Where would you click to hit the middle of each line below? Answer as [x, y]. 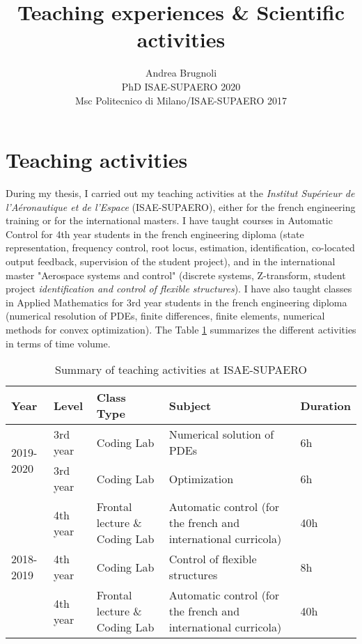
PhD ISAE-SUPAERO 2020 [181, 86]
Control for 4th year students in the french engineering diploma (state [155, 234]
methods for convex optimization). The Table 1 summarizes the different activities [181, 329]
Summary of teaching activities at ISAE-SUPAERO [181, 370]
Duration [325, 405]
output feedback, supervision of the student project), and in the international [171, 261]
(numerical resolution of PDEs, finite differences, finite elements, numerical [165, 316]
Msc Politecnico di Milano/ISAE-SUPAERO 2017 [181, 100]
